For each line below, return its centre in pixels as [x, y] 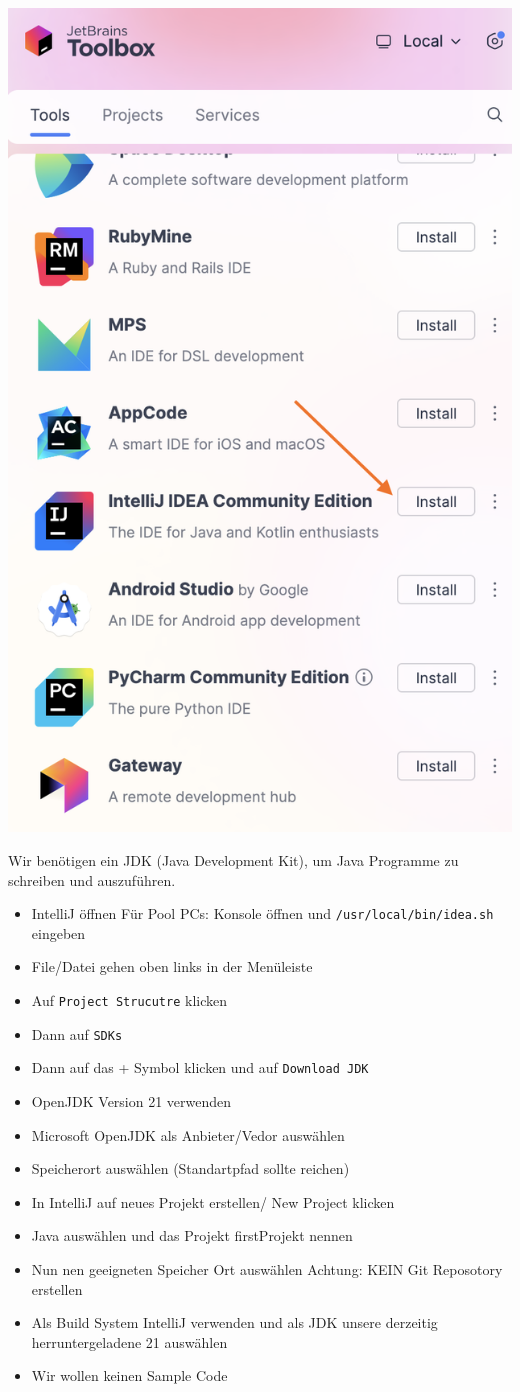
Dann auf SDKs [77, 1033]
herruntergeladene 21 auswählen [129, 1341]
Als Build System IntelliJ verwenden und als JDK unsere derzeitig [234, 1322]
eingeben [58, 932]
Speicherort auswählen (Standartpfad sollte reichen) [190, 1168]
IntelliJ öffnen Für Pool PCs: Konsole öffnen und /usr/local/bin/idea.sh [262, 913]
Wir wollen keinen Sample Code [129, 1375]
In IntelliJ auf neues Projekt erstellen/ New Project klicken [213, 1201]
